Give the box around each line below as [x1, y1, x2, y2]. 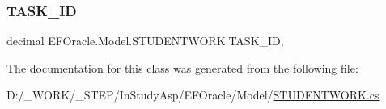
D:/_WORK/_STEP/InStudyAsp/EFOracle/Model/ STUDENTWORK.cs [6, 86, 380, 103]
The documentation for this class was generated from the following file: [6, 59, 358, 76]
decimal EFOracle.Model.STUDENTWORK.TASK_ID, [6, 32, 284, 49]
